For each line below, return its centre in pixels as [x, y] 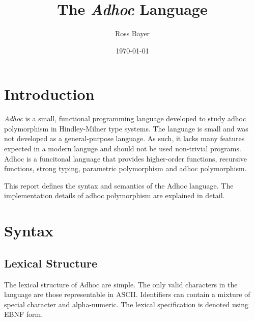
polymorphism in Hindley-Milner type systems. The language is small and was [126, 128]
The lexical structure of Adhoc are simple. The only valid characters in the [121, 284]
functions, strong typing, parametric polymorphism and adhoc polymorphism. [125, 168]
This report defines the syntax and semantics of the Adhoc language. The [119, 185]
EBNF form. [24, 314]
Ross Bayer [132, 33]
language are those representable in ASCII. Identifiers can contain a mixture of [127, 294]
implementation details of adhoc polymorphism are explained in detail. [115, 195]
